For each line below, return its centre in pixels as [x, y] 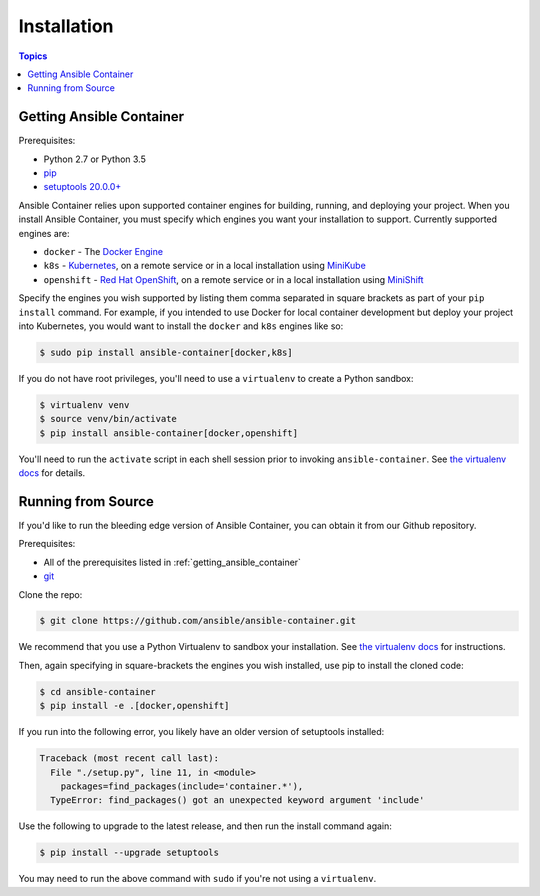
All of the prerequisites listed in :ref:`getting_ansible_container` [172, 562]
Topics [33, 56]
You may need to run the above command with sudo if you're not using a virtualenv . [197, 879]
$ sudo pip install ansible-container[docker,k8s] [166, 352]
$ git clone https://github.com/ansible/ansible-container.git [198, 621]
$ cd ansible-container [98, 691]
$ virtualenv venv [84, 404]
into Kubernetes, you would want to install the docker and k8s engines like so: [181, 326]
